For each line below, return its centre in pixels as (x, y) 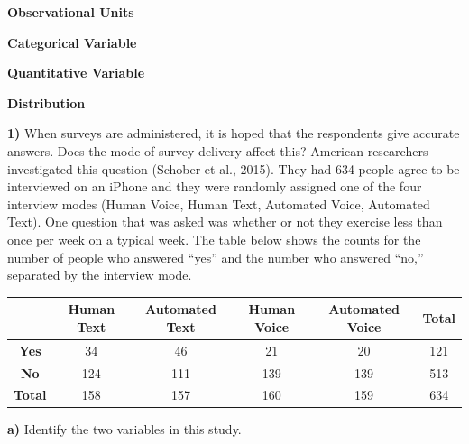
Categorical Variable (72, 42)
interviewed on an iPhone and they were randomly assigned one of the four (215, 186)
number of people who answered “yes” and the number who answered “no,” (216, 257)
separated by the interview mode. (100, 275)
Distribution (46, 102)
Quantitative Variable (76, 73)
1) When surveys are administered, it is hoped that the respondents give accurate (234, 133)
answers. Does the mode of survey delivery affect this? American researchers (218, 150)
